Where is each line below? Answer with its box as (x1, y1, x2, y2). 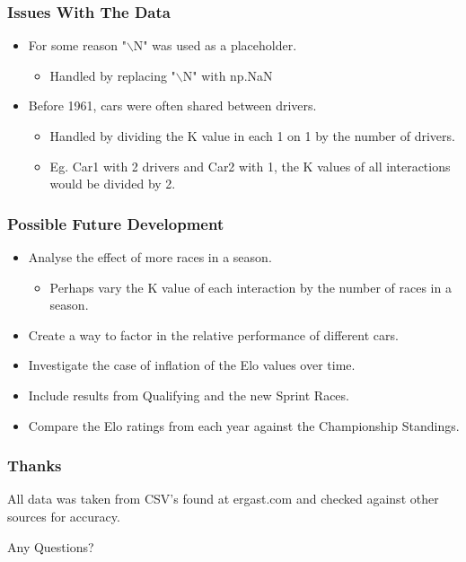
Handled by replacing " (49, 66, 176, 84)
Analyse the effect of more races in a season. (28, 248, 272, 266)
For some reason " (28, 36, 127, 55)
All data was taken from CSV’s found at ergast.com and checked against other (7, 489, 439, 508)
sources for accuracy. (7, 506, 120, 525)
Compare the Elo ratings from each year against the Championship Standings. (28, 416, 460, 435)
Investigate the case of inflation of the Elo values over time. (28, 356, 356, 374)
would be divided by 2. (49, 174, 176, 193)
